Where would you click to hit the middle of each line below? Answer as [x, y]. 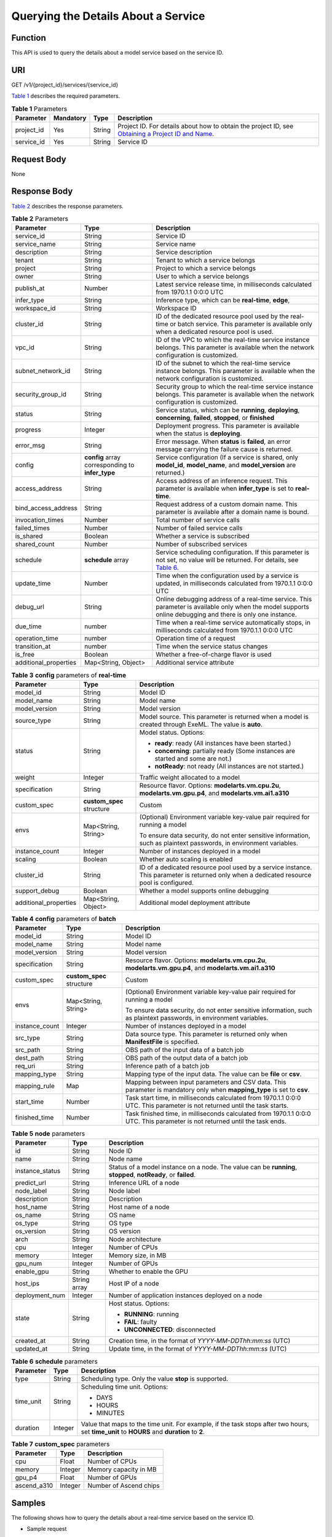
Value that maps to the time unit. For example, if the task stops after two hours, [195, 1424]
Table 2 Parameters [40, 219]
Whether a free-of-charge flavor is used [214, 655]
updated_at [31, 1349]
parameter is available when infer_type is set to [225, 489]
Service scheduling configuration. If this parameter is [233, 552]
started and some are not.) [193, 758]
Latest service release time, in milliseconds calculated [234, 285]
